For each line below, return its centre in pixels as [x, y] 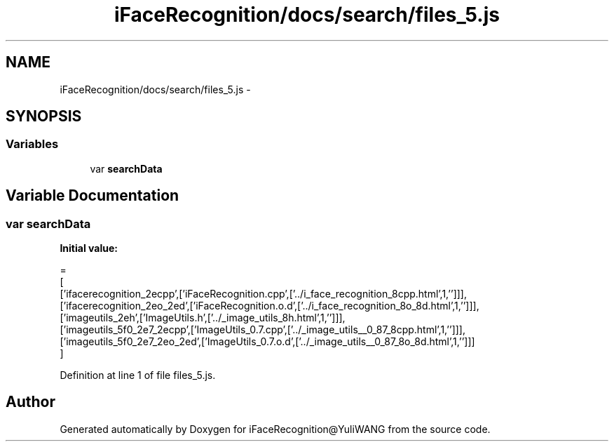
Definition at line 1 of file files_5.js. [138, 375]
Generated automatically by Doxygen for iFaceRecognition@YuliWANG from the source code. [275, 429]
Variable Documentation [93, 196]
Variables [32, 144]
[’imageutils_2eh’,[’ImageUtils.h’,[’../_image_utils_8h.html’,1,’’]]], [203, 318]
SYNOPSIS [44, 116]
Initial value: [89, 248]
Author [30, 402]
